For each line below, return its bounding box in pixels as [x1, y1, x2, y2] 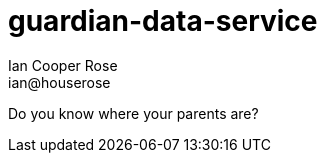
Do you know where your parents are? [8, 104, 259, 122]
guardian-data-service [8, 4, 318, 38]
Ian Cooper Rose [8, 56, 118, 74]
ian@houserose [8, 73, 111, 91]
